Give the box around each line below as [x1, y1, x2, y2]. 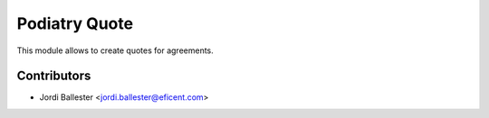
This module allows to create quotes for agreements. [16, 45, 215, 56]
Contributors [16, 68, 91, 84]
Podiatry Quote [16, 14, 134, 33]
